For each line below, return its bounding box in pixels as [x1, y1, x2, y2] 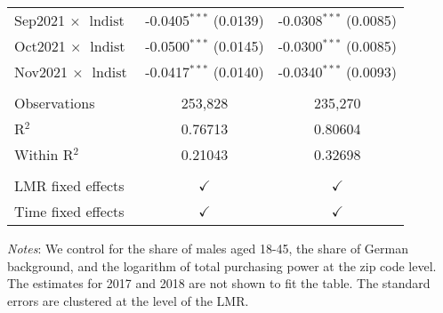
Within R [14, 144, 74, 165]
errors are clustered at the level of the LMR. [7, 291, 249, 309]
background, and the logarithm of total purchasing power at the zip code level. [7, 256, 437, 275]
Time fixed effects [14, 201, 125, 221]
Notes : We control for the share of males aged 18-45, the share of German [7, 239, 408, 257]
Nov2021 [14, 61, 68, 82]
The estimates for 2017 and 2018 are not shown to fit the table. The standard [7, 274, 431, 293]
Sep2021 [14, 10, 65, 30]
